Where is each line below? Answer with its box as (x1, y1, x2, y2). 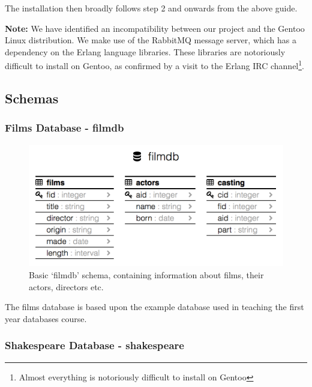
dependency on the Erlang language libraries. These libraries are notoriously (5, 45, 286, 58)
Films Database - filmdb (5, 120, 124, 135)
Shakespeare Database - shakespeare (5, 338, 184, 353)
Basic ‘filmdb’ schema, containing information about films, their (29, 268, 264, 281)
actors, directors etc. (29, 280, 104, 293)
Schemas (5, 89, 59, 108)
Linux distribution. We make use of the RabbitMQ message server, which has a (5, 34, 296, 46)
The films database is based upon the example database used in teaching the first (5, 300, 304, 313)
